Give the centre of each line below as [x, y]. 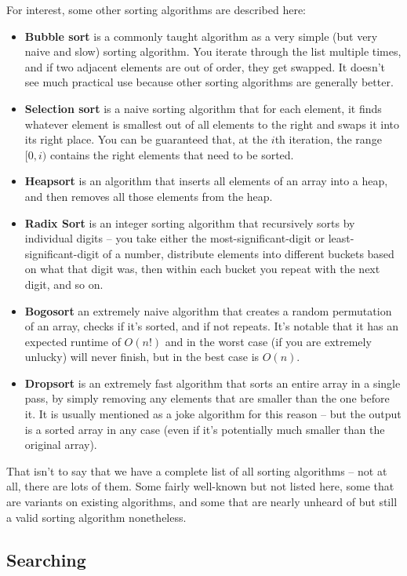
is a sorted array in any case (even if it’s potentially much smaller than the [205, 429]
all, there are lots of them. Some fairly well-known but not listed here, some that [200, 486]
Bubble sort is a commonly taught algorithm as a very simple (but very [201, 36]
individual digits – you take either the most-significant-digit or [175, 238]
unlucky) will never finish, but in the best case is [142, 357]
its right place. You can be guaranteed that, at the [146, 139]
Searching [46, 559]
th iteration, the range [328, 139]
